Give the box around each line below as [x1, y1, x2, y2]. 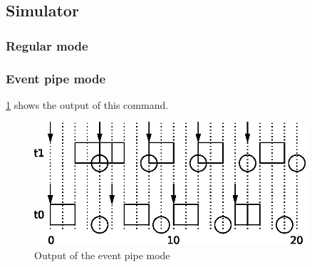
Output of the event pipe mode [34, 247, 170, 262]
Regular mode [6, 36, 88, 54]
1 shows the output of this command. [6, 97, 169, 112]
